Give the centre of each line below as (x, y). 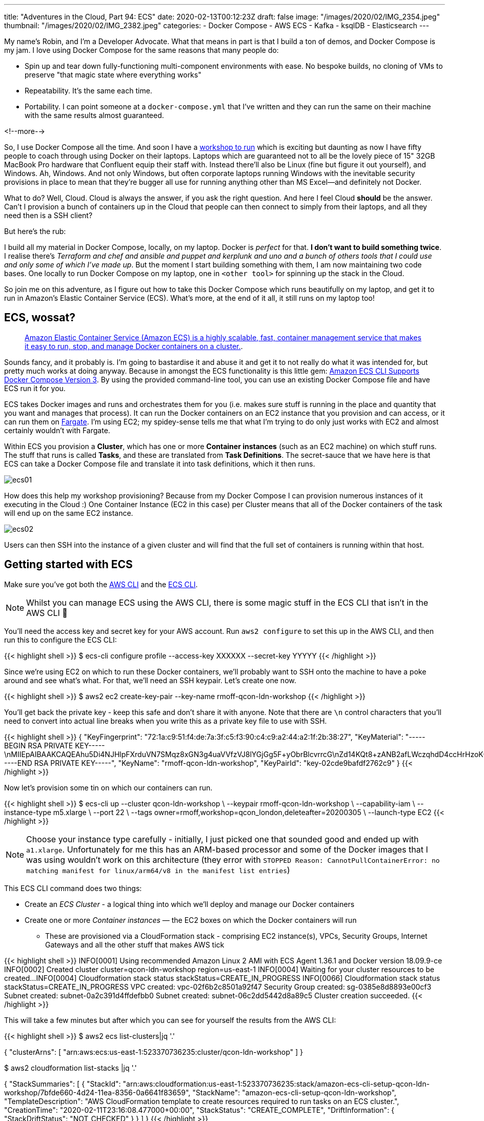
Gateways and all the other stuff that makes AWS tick (135, 944)
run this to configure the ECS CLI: (60, 640)
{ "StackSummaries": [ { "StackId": (63, 1084)
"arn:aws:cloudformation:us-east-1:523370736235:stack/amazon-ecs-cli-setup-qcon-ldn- (276, 1084)
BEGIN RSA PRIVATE (39, 745)
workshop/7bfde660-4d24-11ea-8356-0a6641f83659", (97, 1092)
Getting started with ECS (68, 565)
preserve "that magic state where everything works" (113, 75)
